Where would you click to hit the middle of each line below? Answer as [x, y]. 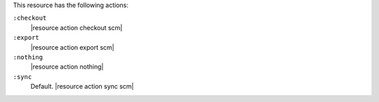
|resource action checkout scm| [77, 27]
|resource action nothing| [67, 67]
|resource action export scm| [73, 47]
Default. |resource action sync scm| [82, 87]
